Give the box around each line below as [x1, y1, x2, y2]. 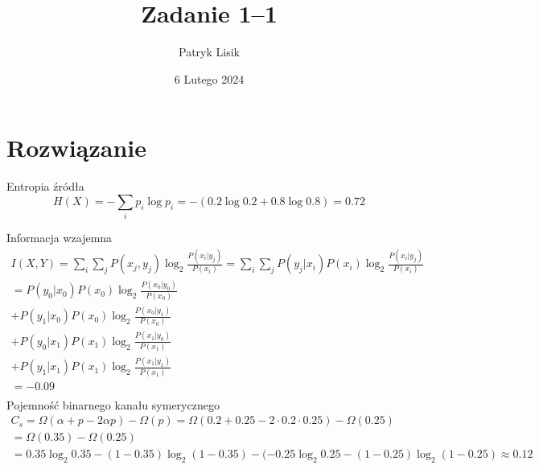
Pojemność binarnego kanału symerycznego [6, 396, 220, 413]
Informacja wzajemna [6, 229, 113, 246]
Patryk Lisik [179, 43, 240, 60]
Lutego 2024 [183, 70, 245, 87]
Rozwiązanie [6, 131, 146, 164]
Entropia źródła [6, 178, 84, 195]
